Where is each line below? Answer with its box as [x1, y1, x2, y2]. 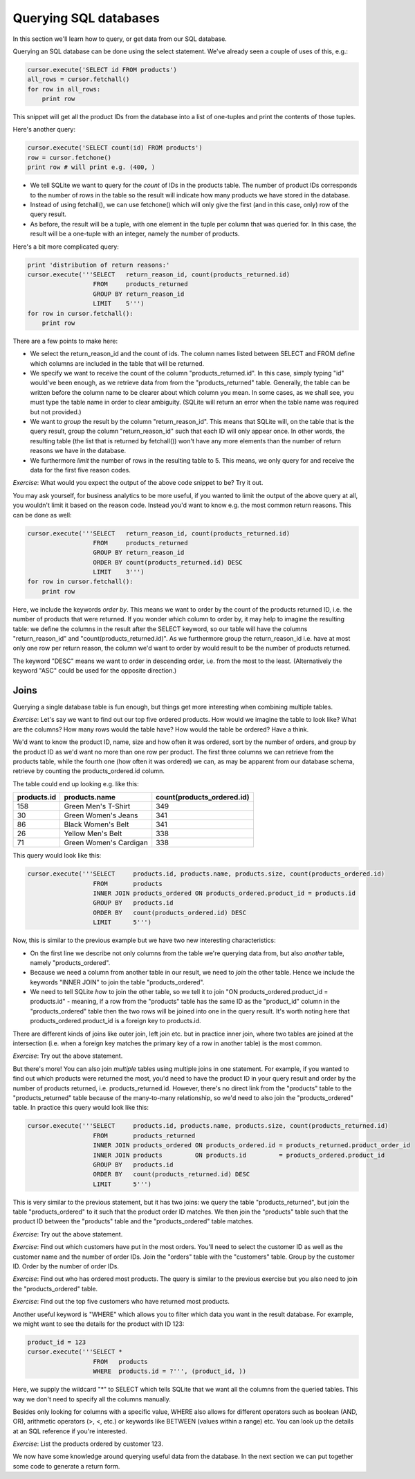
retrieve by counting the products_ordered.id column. [12, 767, 165, 775]
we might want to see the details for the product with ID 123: [12, 1320, 185, 1328]
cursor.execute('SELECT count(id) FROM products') [27, 144, 203, 152]
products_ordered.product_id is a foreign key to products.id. [30, 1017, 201, 1025]
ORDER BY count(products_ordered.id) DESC [93, 908, 247, 916]
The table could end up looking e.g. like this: [12, 779, 140, 788]
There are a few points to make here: [12, 337, 118, 345]
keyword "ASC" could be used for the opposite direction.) [12, 666, 177, 675]
